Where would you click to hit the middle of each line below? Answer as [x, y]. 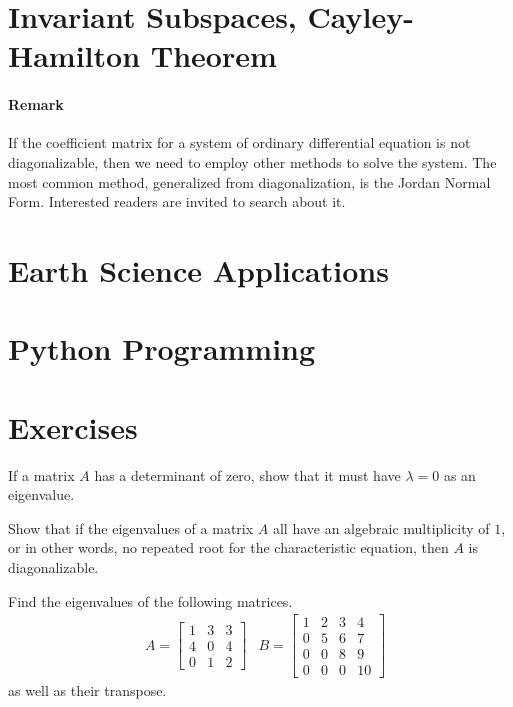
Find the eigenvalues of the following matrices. [150, 600]
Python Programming [162, 348]
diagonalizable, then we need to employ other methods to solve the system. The [252, 161]
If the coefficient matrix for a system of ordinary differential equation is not [239, 142]
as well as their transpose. [87, 690]
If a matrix [41, 474]
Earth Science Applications [198, 269]
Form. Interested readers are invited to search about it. [177, 201]
